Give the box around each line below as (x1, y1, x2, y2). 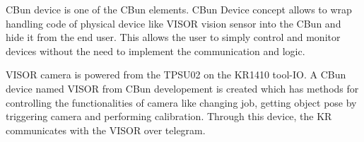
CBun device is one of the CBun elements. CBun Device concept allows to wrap (6, 2, 352, 16)
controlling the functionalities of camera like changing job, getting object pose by (6, 95, 357, 110)
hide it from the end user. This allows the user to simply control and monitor (6, 30, 341, 45)
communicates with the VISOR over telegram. (6, 122, 206, 137)
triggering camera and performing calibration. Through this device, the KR (6, 109, 332, 124)
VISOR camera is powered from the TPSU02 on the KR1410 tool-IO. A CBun (6, 67, 346, 82)
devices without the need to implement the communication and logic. (6, 43, 305, 58)
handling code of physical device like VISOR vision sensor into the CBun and (6, 16, 341, 30)
